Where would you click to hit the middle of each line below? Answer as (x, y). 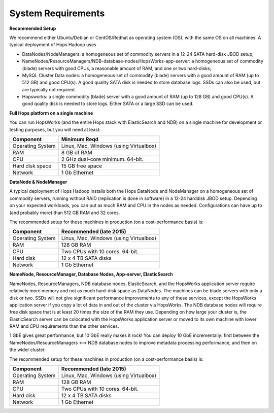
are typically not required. (49, 89)
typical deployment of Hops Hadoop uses (53, 45)
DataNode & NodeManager (38, 182)
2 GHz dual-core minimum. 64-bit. (102, 159)
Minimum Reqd (80, 140)
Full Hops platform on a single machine (51, 113)
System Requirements (57, 13)
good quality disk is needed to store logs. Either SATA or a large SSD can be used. (108, 104)
